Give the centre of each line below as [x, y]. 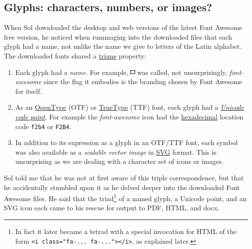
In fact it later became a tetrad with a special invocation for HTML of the [126, 231]
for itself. [29, 91]
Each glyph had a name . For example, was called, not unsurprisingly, [121, 72]
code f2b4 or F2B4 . [43, 126]
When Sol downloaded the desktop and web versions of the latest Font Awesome [123, 27]
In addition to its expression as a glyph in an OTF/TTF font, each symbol [126, 142]
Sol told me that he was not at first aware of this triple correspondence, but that [124, 177]
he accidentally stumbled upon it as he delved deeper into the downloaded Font [122, 187]
